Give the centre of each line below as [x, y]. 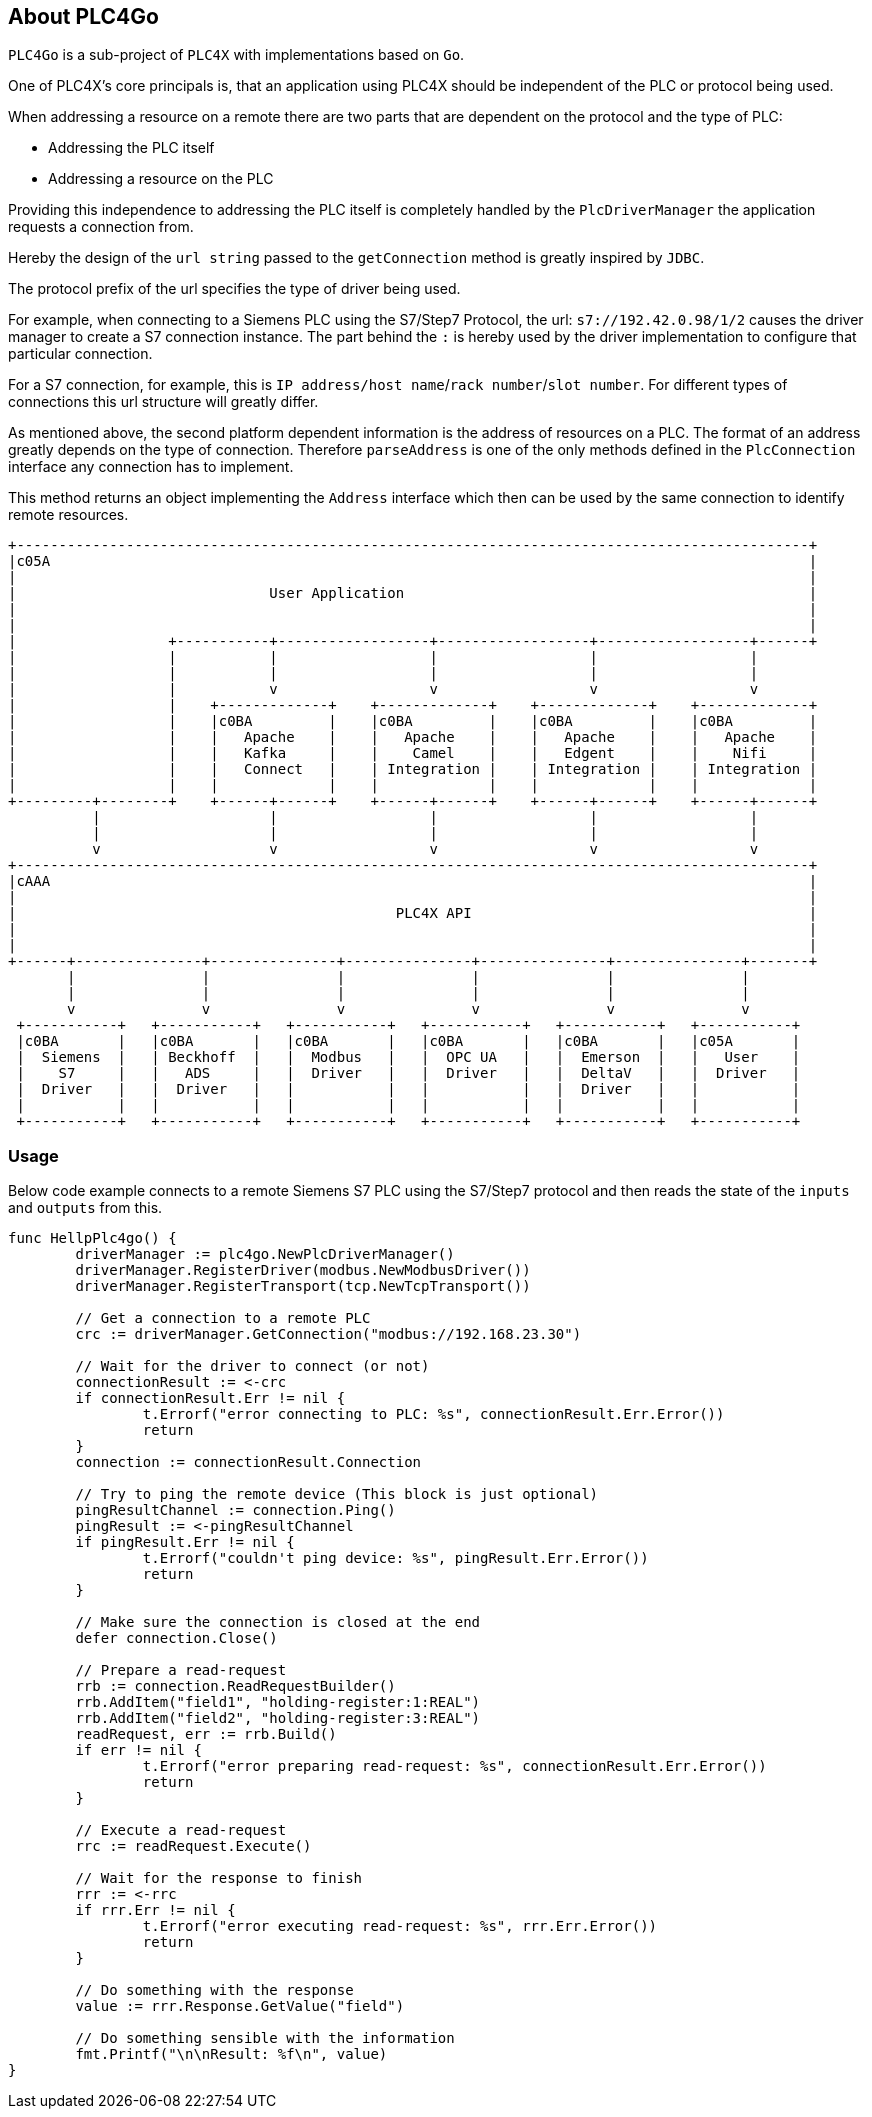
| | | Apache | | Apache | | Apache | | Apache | [413, 737]
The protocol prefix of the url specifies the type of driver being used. [234, 289]
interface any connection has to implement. [151, 467]
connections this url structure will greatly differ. [163, 402]
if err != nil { [138, 1750]
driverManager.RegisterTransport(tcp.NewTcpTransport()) [303, 1286]
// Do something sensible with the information [265, 2038]
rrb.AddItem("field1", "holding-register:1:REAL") [278, 1702]
